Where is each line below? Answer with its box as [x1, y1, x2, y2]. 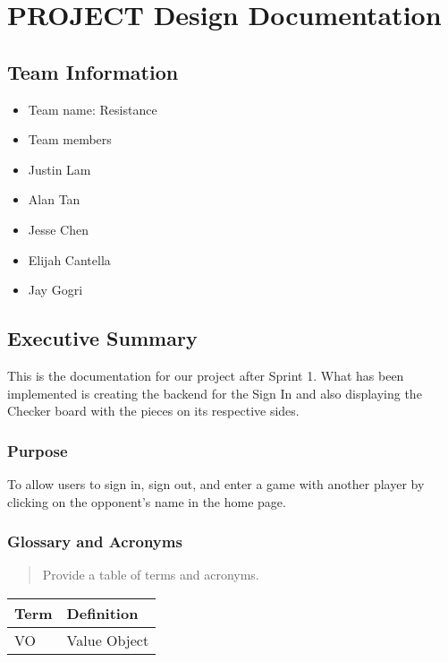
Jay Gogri [28, 280, 83, 299]
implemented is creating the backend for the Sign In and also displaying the [7, 383, 422, 402]
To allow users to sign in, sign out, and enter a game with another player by [7, 474, 425, 493]
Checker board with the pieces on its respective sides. [7, 401, 300, 420]
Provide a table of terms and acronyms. [42, 565, 259, 584]
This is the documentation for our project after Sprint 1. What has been [7, 365, 404, 384]
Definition [66, 602, 139, 623]
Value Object [66, 629, 149, 650]
